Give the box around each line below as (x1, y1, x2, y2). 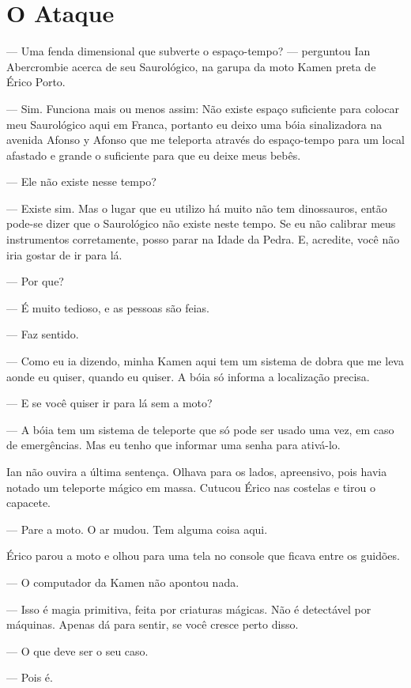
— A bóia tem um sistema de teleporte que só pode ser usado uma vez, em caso (6, 421, 394, 437)
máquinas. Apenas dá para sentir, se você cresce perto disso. (6, 616, 299, 633)
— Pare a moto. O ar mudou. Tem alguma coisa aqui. (6, 520, 268, 537)
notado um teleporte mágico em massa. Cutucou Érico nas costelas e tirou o (6, 478, 375, 495)
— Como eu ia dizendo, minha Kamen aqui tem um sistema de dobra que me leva (6, 353, 404, 369)
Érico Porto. (6, 74, 66, 90)
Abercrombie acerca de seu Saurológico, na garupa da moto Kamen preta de (6, 58, 376, 74)
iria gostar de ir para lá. (6, 246, 123, 263)
